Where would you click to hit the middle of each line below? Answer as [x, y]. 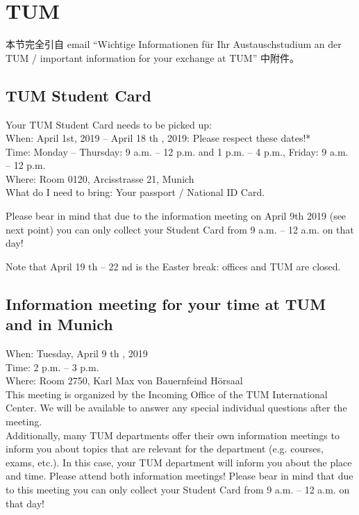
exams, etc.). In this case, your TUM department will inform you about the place [179, 462]
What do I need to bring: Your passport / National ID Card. [135, 192]
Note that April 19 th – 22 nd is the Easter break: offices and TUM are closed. [173, 266]
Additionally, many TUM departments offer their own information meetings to [173, 435]
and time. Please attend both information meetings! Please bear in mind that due [179, 476]
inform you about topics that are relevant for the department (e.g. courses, [165, 449]
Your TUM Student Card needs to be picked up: [109, 124]
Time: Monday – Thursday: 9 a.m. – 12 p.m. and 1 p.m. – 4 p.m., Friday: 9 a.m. [177, 151]
